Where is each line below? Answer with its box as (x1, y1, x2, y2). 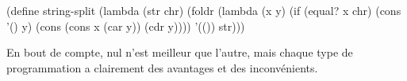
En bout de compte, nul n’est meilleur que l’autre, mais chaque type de (6, 44, 353, 61)
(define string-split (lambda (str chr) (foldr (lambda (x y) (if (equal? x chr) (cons (6, 2, 401, 18)
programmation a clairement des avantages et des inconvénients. (6, 59, 318, 75)
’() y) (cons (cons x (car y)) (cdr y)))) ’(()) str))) (6, 17, 245, 34)
